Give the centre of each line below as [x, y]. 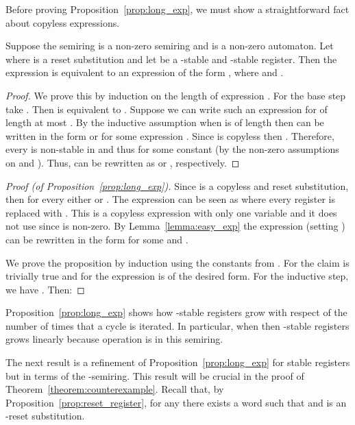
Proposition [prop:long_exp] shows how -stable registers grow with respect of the [176, 312]
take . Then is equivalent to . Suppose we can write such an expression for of [167, 109]
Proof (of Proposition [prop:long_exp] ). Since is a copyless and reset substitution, [177, 185]
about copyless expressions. [63, 22]
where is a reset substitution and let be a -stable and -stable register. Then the [171, 59]
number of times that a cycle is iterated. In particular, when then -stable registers [177, 325]
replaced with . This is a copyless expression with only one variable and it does [171, 212]
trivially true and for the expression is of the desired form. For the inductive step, [177, 276]
